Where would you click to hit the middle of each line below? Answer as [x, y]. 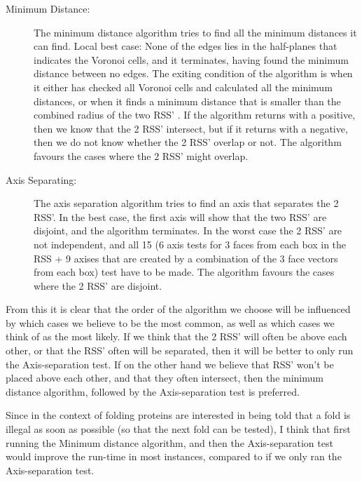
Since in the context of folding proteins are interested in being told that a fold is [178, 415]
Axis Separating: [41, 179]
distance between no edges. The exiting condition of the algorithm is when [193, 73]
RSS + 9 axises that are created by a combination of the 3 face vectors [186, 258]
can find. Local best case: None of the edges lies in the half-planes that [186, 46]
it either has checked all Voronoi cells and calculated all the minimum [183, 87]
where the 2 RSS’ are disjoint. [98, 285]
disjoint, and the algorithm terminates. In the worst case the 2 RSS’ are [188, 230]
